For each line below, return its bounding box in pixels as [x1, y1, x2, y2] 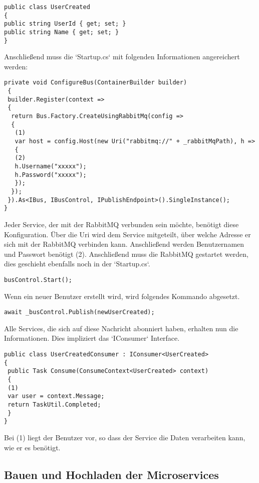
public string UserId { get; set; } [4, 20, 126, 28]
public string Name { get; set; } [4, 28, 119, 36]
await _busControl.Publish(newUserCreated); [4, 309, 155, 316]
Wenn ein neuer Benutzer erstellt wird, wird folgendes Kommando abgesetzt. [4, 291, 240, 301]
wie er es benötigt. [4, 442, 61, 452]
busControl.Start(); [4, 276, 73, 283]
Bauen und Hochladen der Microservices [4, 466, 219, 482]
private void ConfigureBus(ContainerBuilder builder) [4, 79, 187, 86]
